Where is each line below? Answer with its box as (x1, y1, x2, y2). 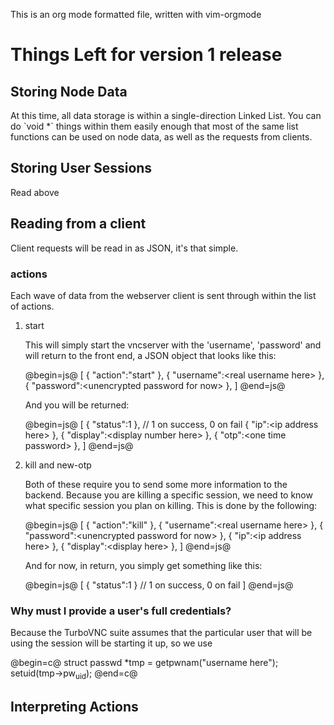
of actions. (10, 300, 55, 312)
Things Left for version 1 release (10, 44, 283, 66)
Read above (10, 186, 60, 198)
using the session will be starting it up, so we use (10, 637, 213, 649)
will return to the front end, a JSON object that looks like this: (24, 349, 277, 361)
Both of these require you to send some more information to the (24, 478, 288, 490)
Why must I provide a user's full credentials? (10, 604, 232, 618)
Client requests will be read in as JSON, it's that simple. (10, 242, 239, 254)
